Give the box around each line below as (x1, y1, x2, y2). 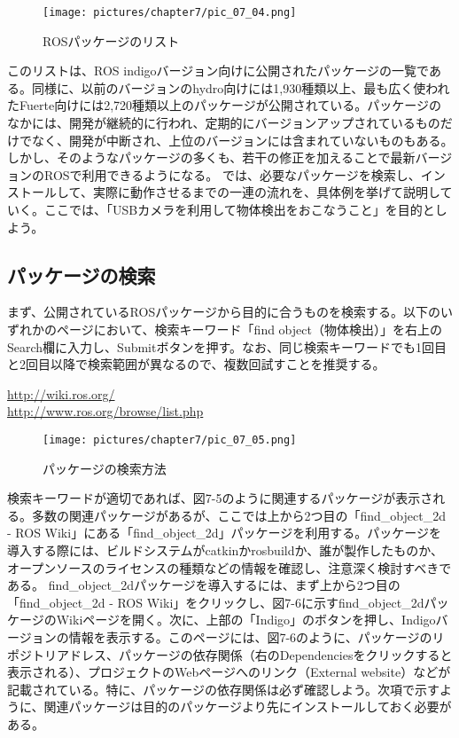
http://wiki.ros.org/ (7, 384, 115, 403)
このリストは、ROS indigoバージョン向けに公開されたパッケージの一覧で (7, 61, 429, 80)
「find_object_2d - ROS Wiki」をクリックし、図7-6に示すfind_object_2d (7, 593, 424, 611)
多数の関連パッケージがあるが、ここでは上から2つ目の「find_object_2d (31, 506, 446, 524)
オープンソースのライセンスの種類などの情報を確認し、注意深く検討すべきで (7, 558, 452, 577)
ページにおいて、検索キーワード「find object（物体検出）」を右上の (56, 319, 442, 338)
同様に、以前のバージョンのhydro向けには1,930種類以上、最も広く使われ (31, 78, 450, 97)
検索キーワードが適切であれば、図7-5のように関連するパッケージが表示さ (7, 489, 433, 507)
